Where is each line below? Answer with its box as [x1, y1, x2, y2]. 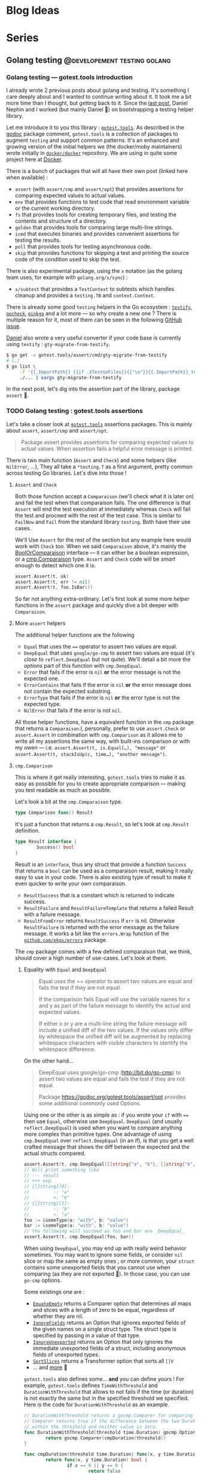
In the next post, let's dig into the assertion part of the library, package [6, 385, 180, 392]
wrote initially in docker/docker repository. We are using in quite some [6, 150, 178, 157]
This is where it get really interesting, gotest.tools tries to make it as [14, 773, 185, 781]
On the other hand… [23, 1057, 74, 1064]
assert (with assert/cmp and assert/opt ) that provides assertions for [14, 186, 184, 193]
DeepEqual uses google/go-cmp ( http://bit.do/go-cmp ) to [38, 1069, 181, 1076]
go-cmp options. [23, 1276, 62, 1284]
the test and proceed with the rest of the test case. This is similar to [14, 511, 181, 519]
